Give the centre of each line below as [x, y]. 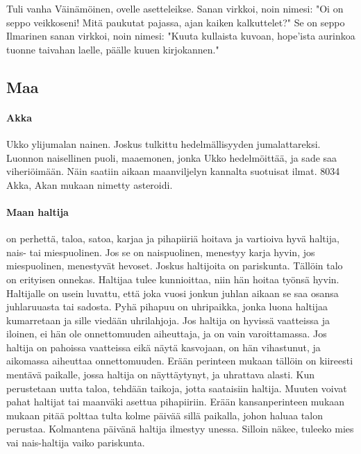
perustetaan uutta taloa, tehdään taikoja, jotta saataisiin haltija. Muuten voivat [177, 388]
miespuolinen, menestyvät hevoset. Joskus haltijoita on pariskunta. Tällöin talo [175, 266]
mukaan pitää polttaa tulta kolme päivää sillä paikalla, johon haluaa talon [165, 415]
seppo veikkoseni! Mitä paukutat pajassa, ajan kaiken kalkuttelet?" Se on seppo [176, 22]
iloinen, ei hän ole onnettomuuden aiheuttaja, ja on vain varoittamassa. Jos [167, 334]
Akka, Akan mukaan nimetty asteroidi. [90, 184]
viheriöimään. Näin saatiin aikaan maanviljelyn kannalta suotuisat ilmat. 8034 [173, 171]
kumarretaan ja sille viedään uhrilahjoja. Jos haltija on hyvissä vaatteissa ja [168, 320]
